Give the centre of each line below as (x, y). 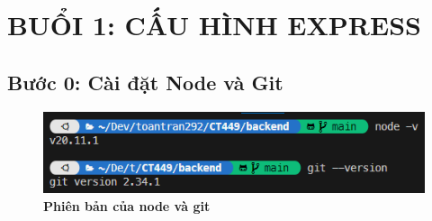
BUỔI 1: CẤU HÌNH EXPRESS (214, 25)
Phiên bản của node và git (127, 205)
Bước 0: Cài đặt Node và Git (145, 82)
